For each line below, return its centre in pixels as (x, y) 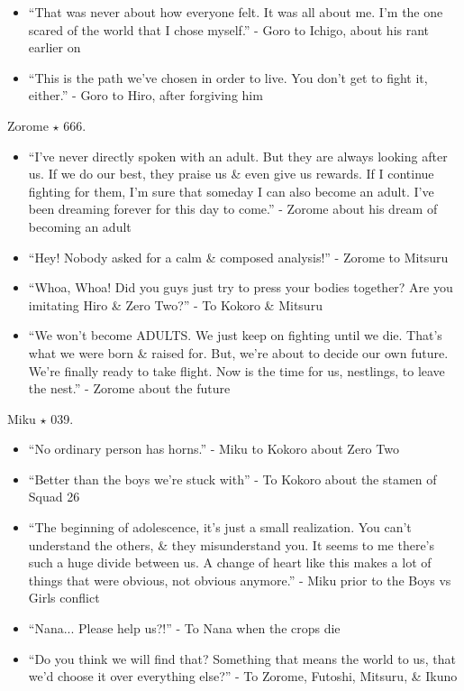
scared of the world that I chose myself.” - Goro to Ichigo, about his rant (229, 29)
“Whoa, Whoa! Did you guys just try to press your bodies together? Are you (241, 287)
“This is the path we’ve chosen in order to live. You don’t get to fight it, (228, 77)
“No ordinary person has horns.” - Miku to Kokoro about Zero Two (214, 449)
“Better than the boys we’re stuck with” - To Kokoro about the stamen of (232, 479)
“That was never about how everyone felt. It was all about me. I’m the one (236, 12)
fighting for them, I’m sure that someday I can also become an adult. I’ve (231, 191)
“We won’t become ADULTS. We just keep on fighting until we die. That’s (235, 335)
